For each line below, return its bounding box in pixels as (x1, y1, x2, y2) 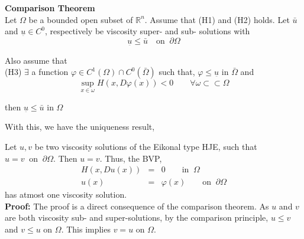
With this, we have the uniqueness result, (5, 120, 155, 133)
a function (31, 66, 69, 78)
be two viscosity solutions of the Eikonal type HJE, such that (34, 140, 257, 152)
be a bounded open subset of (28, 13, 133, 25)
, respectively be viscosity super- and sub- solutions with (45, 25, 250, 37)
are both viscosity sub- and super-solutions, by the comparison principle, (5, 211, 269, 224)
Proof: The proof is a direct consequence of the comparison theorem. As (5, 199, 269, 212)
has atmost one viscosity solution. (5, 188, 127, 201)
